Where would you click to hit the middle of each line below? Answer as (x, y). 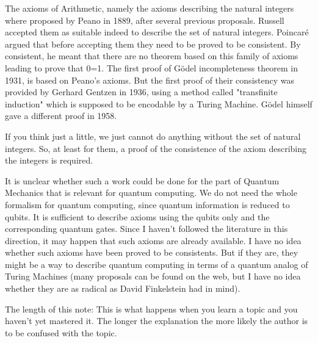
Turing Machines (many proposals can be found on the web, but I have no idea (153, 276)
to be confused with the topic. (61, 332)
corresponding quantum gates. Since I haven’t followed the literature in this (146, 229)
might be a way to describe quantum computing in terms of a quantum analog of (157, 264)
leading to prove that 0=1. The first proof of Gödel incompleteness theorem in (151, 67)
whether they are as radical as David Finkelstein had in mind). (123, 288)
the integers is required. (49, 160)
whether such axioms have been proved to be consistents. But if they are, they (152, 252)
